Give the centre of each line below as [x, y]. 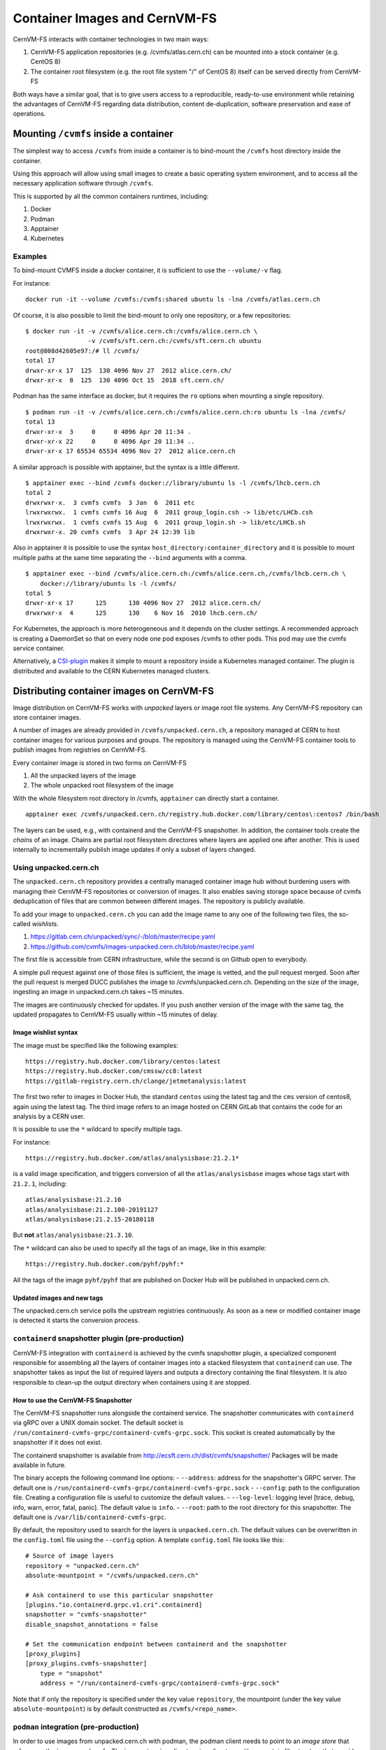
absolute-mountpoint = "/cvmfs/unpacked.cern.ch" [112, 1575]
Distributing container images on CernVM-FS [114, 691]
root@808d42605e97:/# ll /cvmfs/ [83, 351]
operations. [29, 114]
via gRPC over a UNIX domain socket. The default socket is [98, 1423]
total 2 [38, 493]
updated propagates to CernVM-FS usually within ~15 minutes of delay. [116, 1014]
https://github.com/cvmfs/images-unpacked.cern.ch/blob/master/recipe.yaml [142, 946]
